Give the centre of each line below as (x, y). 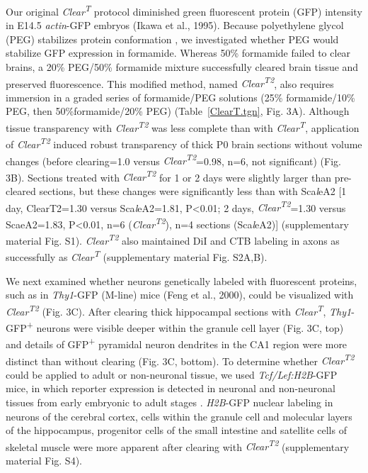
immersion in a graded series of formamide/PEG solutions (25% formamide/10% (180, 97)
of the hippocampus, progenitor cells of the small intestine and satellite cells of (176, 430)
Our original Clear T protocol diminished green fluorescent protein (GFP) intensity (184, 10)
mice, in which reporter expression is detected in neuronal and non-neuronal (171, 388)
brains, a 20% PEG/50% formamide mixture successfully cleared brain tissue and (182, 67)
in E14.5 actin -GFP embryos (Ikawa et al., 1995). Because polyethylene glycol (175, 25)
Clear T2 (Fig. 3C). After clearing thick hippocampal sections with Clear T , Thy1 (179, 310)
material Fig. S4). (44, 461)
